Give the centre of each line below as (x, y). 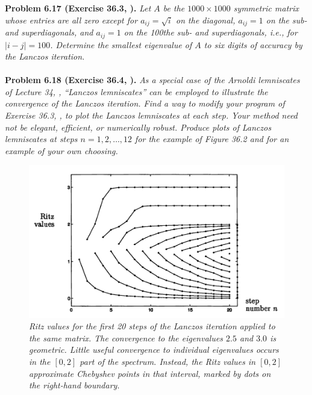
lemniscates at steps (41, 139)
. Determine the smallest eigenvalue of (121, 44)
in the (40, 361)
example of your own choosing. (61, 150)
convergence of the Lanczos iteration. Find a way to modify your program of (145, 103)
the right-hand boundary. (74, 385)
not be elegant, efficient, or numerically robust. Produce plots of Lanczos (138, 127)
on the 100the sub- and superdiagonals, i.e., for (211, 32)
